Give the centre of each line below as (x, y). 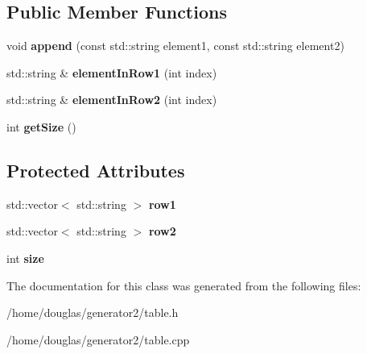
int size (25, 258)
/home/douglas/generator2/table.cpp (98, 339)
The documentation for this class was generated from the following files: (184, 285)
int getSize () (41, 126)
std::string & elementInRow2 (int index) (112, 100)
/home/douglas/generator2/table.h (93, 312)
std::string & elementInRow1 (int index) (112, 72)
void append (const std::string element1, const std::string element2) (175, 46)
